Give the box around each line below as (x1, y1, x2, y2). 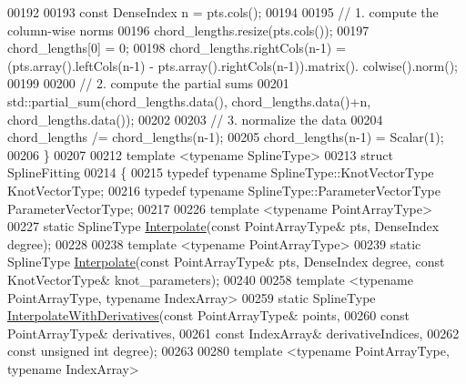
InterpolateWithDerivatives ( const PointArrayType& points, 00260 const (7, 306, 410, 325)
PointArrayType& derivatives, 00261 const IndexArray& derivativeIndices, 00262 (7, 323, 460, 342)
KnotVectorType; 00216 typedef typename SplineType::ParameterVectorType (7, 180, 441, 199)
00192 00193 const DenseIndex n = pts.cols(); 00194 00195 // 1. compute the (7, 3, 439, 21)
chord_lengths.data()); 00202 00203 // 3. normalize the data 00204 (7, 109, 383, 128)
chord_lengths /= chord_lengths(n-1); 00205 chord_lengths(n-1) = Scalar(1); (7, 127, 444, 147)
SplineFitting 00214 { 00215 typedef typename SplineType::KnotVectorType (7, 163, 434, 182)
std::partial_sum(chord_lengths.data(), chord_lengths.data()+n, (7, 91, 371, 110)
